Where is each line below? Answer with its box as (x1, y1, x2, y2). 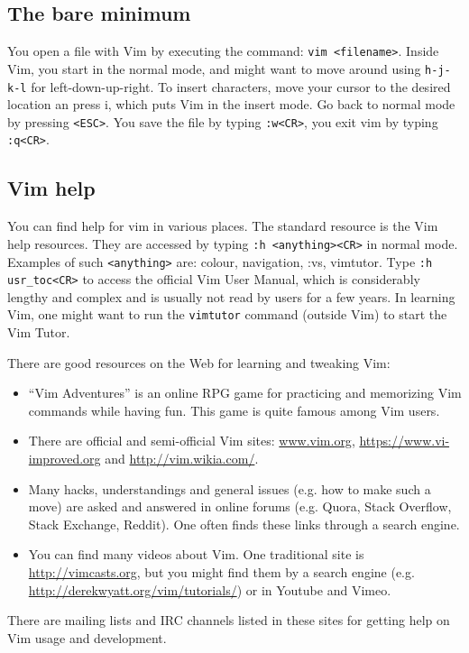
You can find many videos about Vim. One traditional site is (28, 545, 364, 564)
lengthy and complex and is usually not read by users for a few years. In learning (7, 287, 455, 306)
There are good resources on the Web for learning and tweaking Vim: (7, 353, 391, 372)
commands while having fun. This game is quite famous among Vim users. (28, 400, 440, 419)
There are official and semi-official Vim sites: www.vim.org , (28, 431, 355, 450)
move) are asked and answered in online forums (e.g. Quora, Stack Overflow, (28, 497, 452, 516)
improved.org (28, 449, 101, 468)
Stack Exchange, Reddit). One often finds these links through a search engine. (28, 514, 460, 533)
